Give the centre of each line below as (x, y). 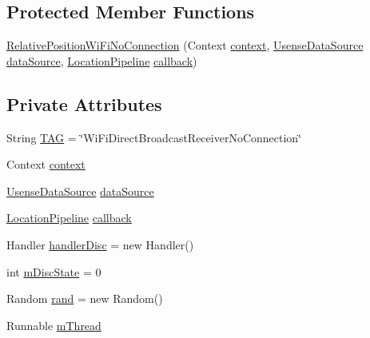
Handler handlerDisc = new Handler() (100, 244)
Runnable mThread (54, 325)
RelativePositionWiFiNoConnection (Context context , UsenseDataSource (185, 45)
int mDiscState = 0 (54, 271)
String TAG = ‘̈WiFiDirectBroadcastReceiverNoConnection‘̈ (154, 137)
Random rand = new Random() (85, 298)
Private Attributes (84, 103)
